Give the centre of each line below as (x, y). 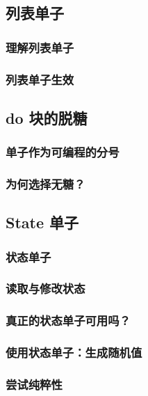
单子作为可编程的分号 (63, 152)
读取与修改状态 (46, 288)
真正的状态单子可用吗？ (68, 320)
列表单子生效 (40, 79)
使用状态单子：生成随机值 (74, 353)
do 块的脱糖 (47, 117)
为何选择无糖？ (46, 184)
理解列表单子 (40, 47)
